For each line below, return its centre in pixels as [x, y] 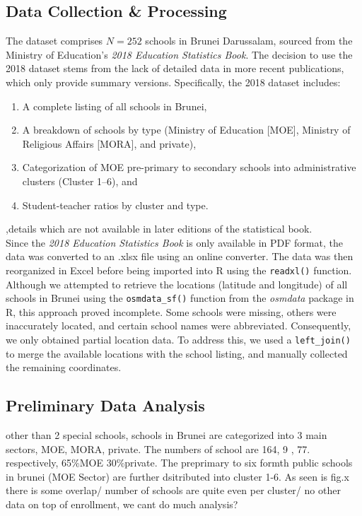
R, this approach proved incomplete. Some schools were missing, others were [171, 311]
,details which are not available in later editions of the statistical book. [159, 229]
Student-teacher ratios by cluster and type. [115, 205]
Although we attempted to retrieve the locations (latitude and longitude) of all [177, 284]
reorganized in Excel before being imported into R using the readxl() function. [179, 270]
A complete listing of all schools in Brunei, [115, 106]
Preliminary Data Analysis [105, 405]
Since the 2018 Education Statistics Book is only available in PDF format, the [174, 242]
